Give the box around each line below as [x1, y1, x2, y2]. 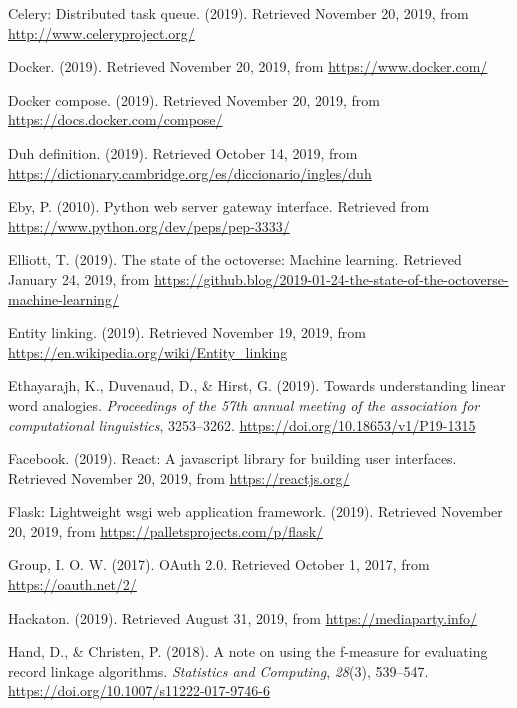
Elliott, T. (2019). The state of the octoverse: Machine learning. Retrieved [8, 249, 462, 270]
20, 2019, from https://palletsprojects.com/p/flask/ [8, 520, 324, 541]
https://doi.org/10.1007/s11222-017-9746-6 [8, 680, 270, 701]
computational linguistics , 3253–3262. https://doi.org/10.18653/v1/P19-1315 [8, 414, 476, 435]
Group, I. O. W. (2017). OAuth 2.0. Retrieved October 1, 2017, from [8, 554, 430, 575]
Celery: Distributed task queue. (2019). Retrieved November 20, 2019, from [8, 3, 469, 23]
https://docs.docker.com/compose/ [8, 109, 223, 130]
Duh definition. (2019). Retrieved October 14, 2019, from [8, 142, 358, 163]
